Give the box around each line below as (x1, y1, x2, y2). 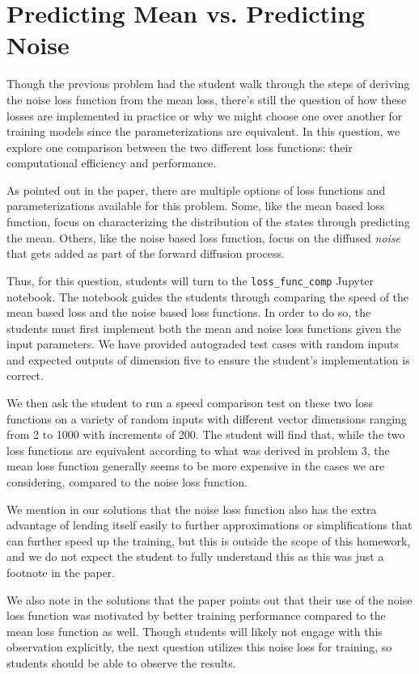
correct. (6, 367, 44, 384)
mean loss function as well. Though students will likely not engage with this (6, 622, 383, 639)
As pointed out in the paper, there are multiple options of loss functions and (6, 181, 386, 198)
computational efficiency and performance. (6, 154, 217, 171)
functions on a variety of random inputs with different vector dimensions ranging (6, 410, 407, 427)
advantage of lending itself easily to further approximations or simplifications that (6, 516, 413, 533)
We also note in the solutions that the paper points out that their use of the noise (6, 591, 413, 608)
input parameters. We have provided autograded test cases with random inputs (6, 335, 399, 352)
